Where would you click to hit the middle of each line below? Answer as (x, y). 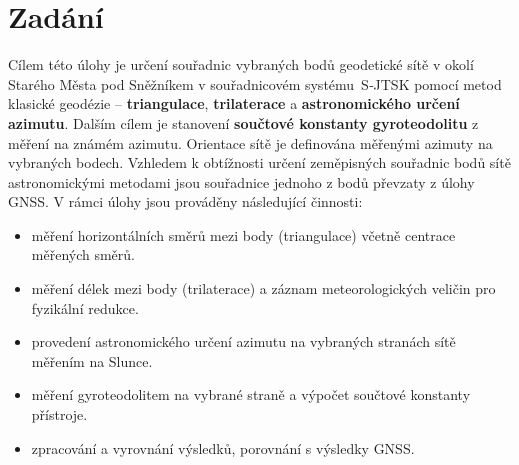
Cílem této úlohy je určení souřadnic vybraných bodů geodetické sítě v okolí (241, 64)
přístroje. (59, 414)
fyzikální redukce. (85, 307)
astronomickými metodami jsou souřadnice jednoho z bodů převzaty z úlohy (241, 181)
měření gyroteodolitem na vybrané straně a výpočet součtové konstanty (251, 394)
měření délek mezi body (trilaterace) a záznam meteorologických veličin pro (263, 288)
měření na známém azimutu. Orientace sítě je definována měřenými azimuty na (250, 142)
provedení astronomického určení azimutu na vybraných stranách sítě (243, 341)
